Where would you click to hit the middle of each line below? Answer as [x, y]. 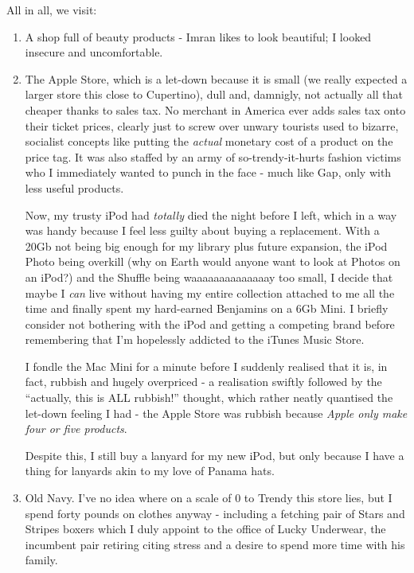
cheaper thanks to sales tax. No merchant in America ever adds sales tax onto [215, 109]
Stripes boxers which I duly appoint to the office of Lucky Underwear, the [205, 529]
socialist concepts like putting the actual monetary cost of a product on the [209, 141]
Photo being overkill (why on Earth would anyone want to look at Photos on [213, 261]
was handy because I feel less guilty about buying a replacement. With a [202, 230]
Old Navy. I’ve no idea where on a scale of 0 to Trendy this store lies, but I [209, 498]
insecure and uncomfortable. [94, 52]
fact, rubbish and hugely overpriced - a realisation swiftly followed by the [203, 382]
